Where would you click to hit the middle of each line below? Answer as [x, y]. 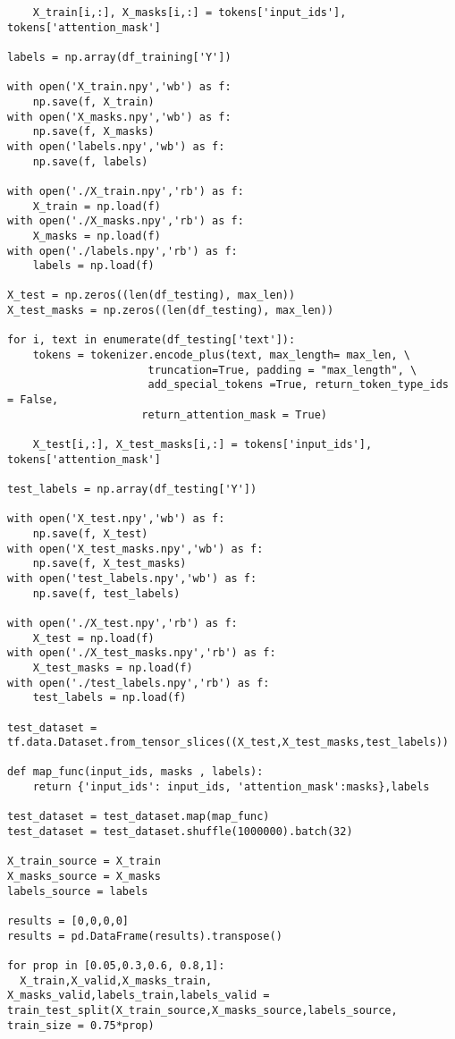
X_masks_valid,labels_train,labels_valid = [139, 996]
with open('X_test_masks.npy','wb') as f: [135, 549]
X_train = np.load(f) [97, 206]
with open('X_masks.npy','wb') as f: [119, 117]
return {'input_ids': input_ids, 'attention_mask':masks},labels [231, 787]
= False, [33, 400]
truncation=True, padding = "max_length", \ [282, 370]
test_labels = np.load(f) [110, 698]
